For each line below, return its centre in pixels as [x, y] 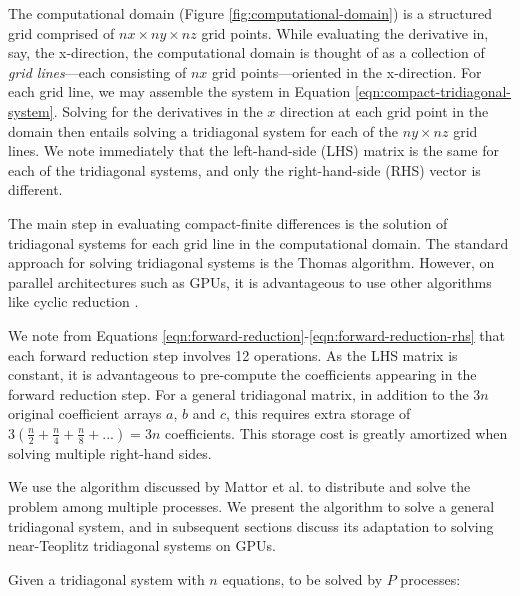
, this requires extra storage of [318, 413]
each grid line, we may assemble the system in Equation [179, 91]
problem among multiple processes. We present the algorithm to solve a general [251, 506]
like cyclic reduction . [73, 301]
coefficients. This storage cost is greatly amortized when [336, 432]
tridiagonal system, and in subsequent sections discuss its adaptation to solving [251, 525]
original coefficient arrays [85, 413]
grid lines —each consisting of [97, 71]
